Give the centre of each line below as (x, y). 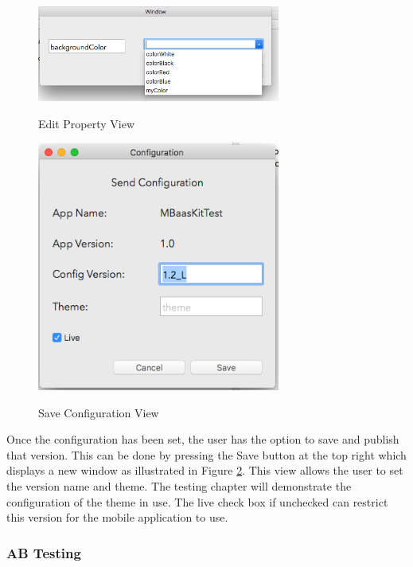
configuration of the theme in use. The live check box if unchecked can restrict (197, 501)
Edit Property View (87, 123)
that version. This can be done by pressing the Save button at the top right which (206, 454)
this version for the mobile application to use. (117, 517)
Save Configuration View (99, 412)
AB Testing (44, 552)
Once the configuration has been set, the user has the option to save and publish (203, 439)
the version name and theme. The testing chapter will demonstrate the (179, 485)
